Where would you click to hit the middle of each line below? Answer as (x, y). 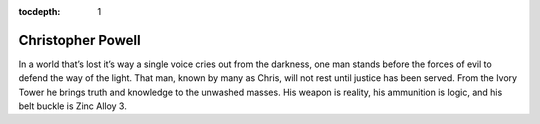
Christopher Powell (79, 40)
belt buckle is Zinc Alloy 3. (72, 106)
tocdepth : (39, 11)
